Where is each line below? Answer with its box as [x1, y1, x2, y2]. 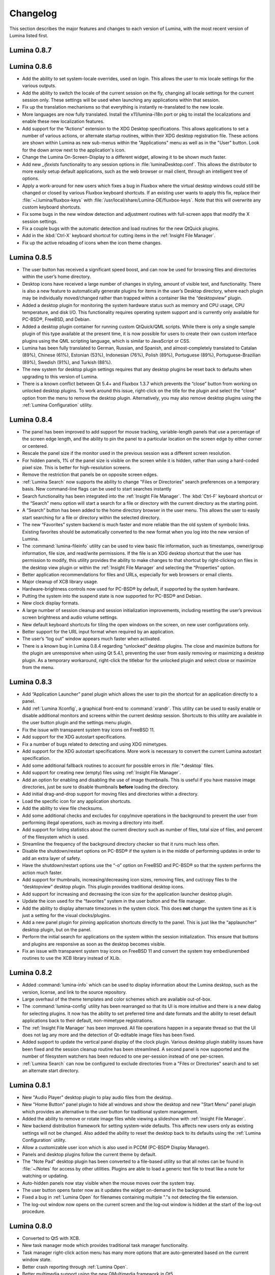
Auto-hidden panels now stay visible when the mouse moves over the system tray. [22, 1180, 196, 1186]
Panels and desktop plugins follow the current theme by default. [22, 1151, 157, 1157]
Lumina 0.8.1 [9, 1081, 50, 1089]
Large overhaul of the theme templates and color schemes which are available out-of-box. [22, 996, 212, 1002]
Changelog [9, 8, 57, 19]
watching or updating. [22, 1173, 68, 1179]
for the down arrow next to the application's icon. [22, 147, 126, 153]
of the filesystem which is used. [22, 834, 89, 840]
